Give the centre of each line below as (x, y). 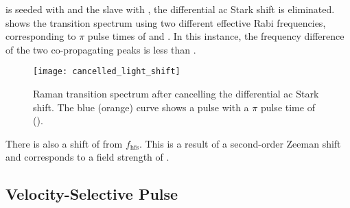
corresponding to (41, 36)
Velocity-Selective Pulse (92, 194)
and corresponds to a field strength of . (87, 157)
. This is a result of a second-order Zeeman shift (240, 143)
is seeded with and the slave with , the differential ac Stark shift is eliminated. (170, 9)
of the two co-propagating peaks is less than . (101, 49)
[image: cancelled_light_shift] (107, 72)
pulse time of (288, 107)
